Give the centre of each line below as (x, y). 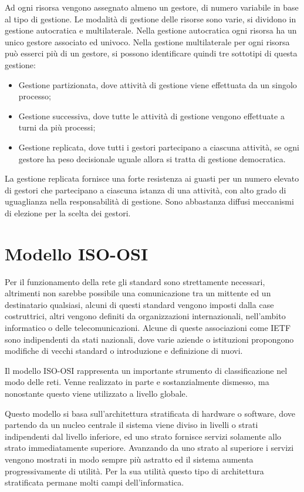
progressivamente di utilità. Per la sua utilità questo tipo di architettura (134, 471)
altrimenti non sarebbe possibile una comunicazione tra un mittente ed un (138, 293)
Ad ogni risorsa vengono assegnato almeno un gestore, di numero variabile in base (152, 7)
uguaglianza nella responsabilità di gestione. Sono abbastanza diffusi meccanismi (149, 201)
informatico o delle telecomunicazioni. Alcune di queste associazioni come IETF (148, 327)
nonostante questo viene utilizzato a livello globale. (96, 393)
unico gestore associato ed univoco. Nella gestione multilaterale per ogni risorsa (147, 41)
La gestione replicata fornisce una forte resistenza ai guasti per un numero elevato (152, 178)
